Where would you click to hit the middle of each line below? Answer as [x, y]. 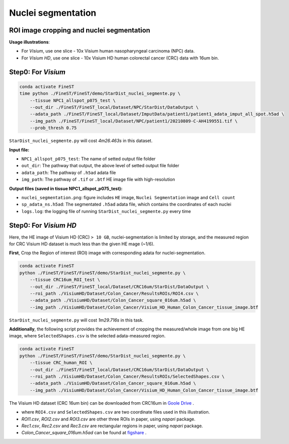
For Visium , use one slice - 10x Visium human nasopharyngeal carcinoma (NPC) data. [108, 51]
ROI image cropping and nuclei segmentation [80, 30]
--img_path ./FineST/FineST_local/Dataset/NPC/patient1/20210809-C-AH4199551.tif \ [134, 121]
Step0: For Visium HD [43, 225]
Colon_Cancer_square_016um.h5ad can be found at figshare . [84, 433]
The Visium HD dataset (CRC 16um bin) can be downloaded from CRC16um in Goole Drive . [102, 403]
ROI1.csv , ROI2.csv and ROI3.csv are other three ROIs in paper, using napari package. [108, 419]
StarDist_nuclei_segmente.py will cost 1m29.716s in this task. [76, 320]
